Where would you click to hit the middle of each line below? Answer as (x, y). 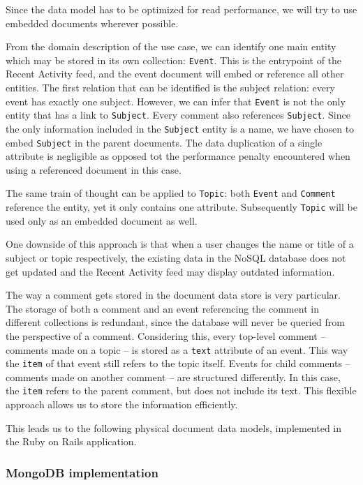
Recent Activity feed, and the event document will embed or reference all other (175, 74)
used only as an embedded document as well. (102, 220)
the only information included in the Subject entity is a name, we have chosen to (180, 128)
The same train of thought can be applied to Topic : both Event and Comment (171, 193)
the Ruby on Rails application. (71, 441)
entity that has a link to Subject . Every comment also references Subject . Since (178, 115)
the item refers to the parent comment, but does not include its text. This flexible (181, 390)
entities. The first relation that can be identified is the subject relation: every (170, 88)
